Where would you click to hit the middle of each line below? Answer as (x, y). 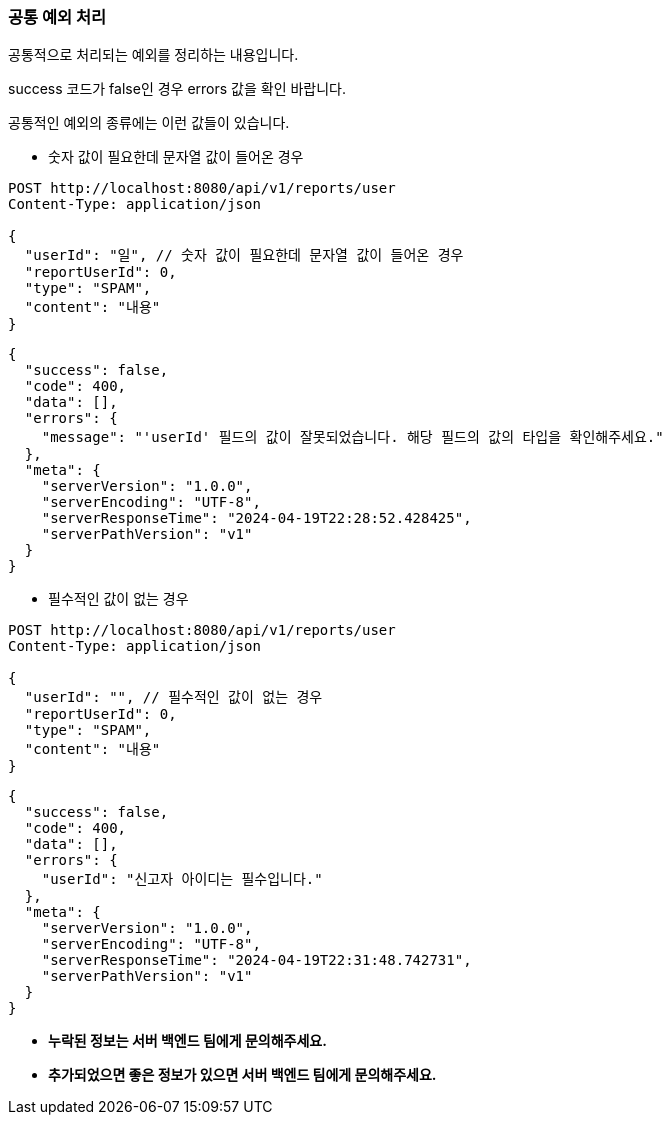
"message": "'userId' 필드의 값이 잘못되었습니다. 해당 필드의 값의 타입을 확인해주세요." (352, 437)
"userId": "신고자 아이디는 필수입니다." (182, 879)
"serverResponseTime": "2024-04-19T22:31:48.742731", (256, 960)
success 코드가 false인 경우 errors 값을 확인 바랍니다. (177, 89)
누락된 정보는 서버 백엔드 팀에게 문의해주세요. (187, 1041)
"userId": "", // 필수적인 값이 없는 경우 (173, 697)
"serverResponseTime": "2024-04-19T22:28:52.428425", (256, 518)
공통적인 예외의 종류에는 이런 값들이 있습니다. (149, 123)
